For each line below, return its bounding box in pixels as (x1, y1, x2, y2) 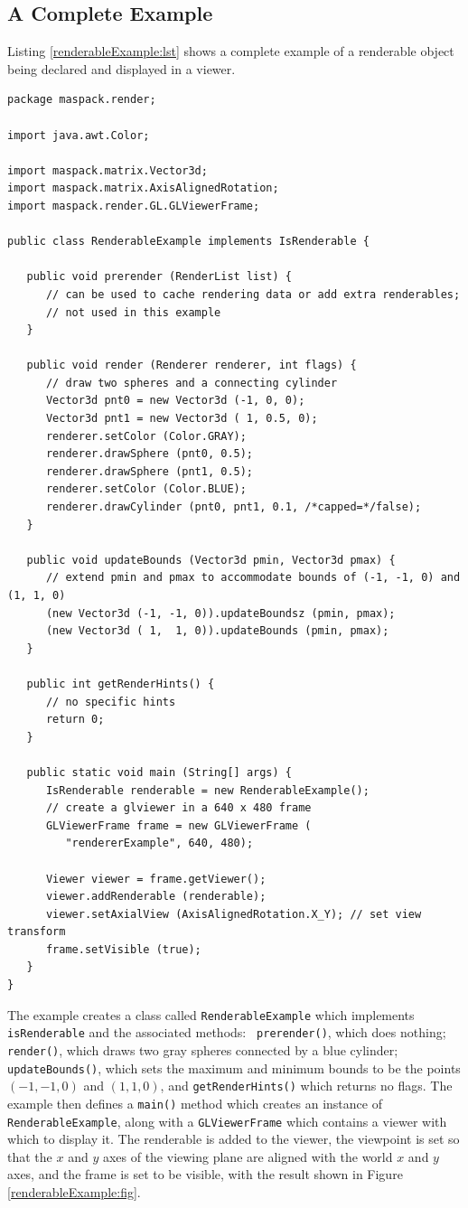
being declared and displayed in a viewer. (7, 59, 236, 78)
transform (7, 925, 66, 939)
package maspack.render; (7, 93, 156, 107)
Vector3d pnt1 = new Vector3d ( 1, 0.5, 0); (45, 412, 318, 426)
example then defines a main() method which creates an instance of (7, 1093, 382, 1112)
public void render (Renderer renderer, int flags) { (26, 359, 357, 372)
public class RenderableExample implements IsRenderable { (7, 235, 370, 248)
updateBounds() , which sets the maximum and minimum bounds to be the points (7, 1058, 461, 1077)
